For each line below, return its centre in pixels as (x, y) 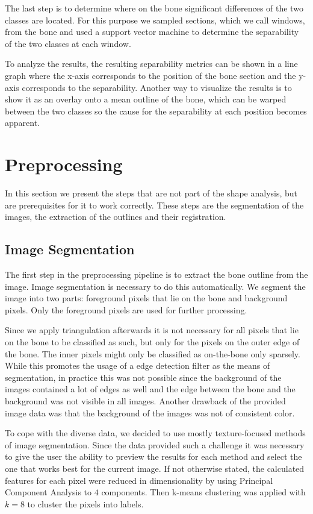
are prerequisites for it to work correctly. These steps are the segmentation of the (154, 205)
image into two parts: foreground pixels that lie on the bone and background (146, 298)
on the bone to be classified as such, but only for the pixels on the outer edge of (152, 342)
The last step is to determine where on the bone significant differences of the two (154, 8)
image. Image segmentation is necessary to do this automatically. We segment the (155, 286)
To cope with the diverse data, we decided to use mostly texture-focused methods (155, 433)
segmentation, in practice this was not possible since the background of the (143, 377)
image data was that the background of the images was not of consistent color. (150, 412)
